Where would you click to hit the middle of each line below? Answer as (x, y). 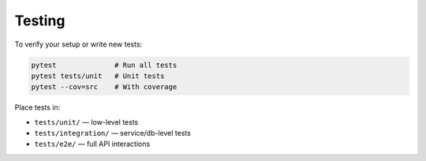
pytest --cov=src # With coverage (104, 87)
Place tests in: (37, 107)
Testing (40, 21)
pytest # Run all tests (104, 65)
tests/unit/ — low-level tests (86, 122)
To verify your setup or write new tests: (78, 44)
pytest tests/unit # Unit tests (98, 76)
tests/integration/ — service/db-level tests (112, 133)
